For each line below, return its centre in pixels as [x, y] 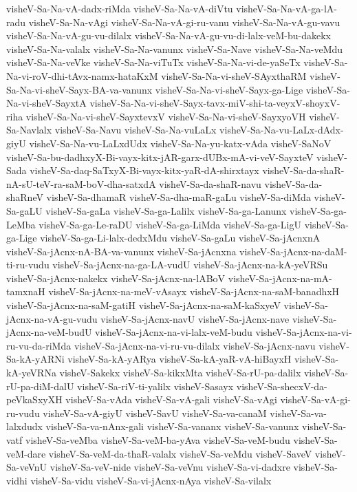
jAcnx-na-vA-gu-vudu [52, 318]
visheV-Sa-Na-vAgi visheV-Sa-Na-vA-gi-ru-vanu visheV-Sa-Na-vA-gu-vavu [184, 22]
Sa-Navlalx [29, 130]
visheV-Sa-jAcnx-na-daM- [293, 251]
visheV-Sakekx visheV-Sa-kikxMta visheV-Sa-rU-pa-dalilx [180, 373]
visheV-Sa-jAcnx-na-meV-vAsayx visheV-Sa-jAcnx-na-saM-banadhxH [194, 291]
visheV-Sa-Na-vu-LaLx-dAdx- [282, 130]
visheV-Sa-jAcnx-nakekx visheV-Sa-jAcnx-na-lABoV [116, 278]
